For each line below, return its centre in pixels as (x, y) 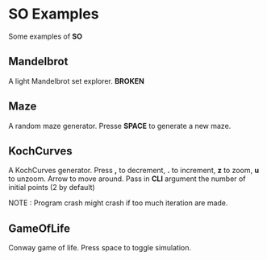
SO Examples (54, 14)
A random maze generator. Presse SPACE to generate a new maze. (120, 126)
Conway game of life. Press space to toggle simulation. (100, 248)
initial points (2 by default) (52, 188)
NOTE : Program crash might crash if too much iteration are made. (118, 203)
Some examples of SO (46, 36)
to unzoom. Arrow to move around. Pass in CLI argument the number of (127, 179)
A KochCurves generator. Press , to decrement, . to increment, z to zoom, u (134, 171)
